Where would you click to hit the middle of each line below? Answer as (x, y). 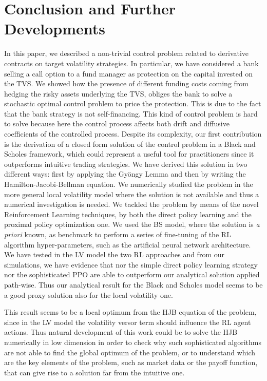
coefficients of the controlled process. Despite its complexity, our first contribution (133, 134)
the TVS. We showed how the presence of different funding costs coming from (126, 83)
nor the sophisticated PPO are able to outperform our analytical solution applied (132, 274)
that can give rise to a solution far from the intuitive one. (94, 372)
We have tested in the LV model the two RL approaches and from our (114, 254)
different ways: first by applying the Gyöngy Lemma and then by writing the (125, 174)
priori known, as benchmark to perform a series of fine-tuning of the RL (118, 234)
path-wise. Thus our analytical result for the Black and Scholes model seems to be (133, 284)
